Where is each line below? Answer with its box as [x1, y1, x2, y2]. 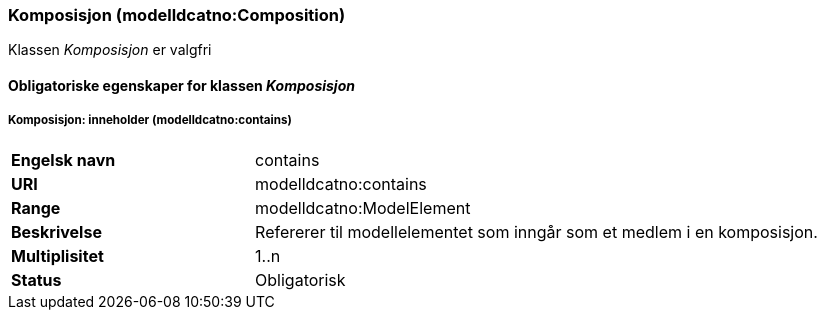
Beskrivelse [11, 221, 102, 242]
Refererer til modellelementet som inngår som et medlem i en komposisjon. [255, 221, 818, 242]
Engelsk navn [11, 149, 116, 170]
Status [11, 269, 62, 290]
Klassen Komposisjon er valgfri [8, 41, 212, 59]
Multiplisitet [11, 245, 104, 266]
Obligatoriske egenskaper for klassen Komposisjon [8, 76, 355, 94]
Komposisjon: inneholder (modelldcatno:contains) [8, 113, 292, 128]
